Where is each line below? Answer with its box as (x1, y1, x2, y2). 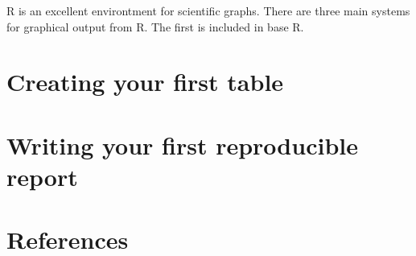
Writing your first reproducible (6, 128, 358, 161)
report (6, 159, 78, 192)
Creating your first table (6, 65, 284, 98)
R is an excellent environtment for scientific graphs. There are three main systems (6, 2, 410, 19)
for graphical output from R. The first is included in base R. (6, 18, 304, 35)
